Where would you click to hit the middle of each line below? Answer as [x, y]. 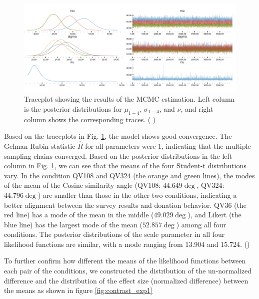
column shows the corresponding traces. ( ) [90, 119]
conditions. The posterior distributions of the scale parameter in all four [114, 234]
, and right [197, 108]
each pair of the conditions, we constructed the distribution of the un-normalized [128, 271]
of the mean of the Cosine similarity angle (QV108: [82, 185]
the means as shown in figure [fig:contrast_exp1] [78, 290]
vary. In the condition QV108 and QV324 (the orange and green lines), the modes [129, 175]
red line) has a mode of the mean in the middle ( [79, 215]
